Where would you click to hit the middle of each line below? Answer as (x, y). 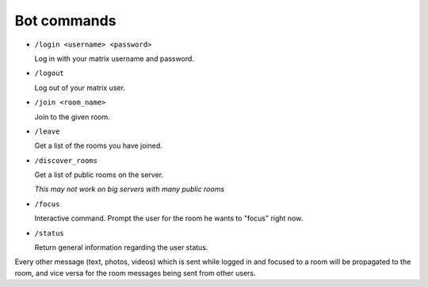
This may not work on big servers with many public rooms (130, 189)
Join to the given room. (72, 117)
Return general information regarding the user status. (121, 247)
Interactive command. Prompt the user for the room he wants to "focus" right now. (169, 218)
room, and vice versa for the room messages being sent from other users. (136, 273)
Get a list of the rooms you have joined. (98, 145)
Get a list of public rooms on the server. (99, 175)
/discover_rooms (66, 160)
